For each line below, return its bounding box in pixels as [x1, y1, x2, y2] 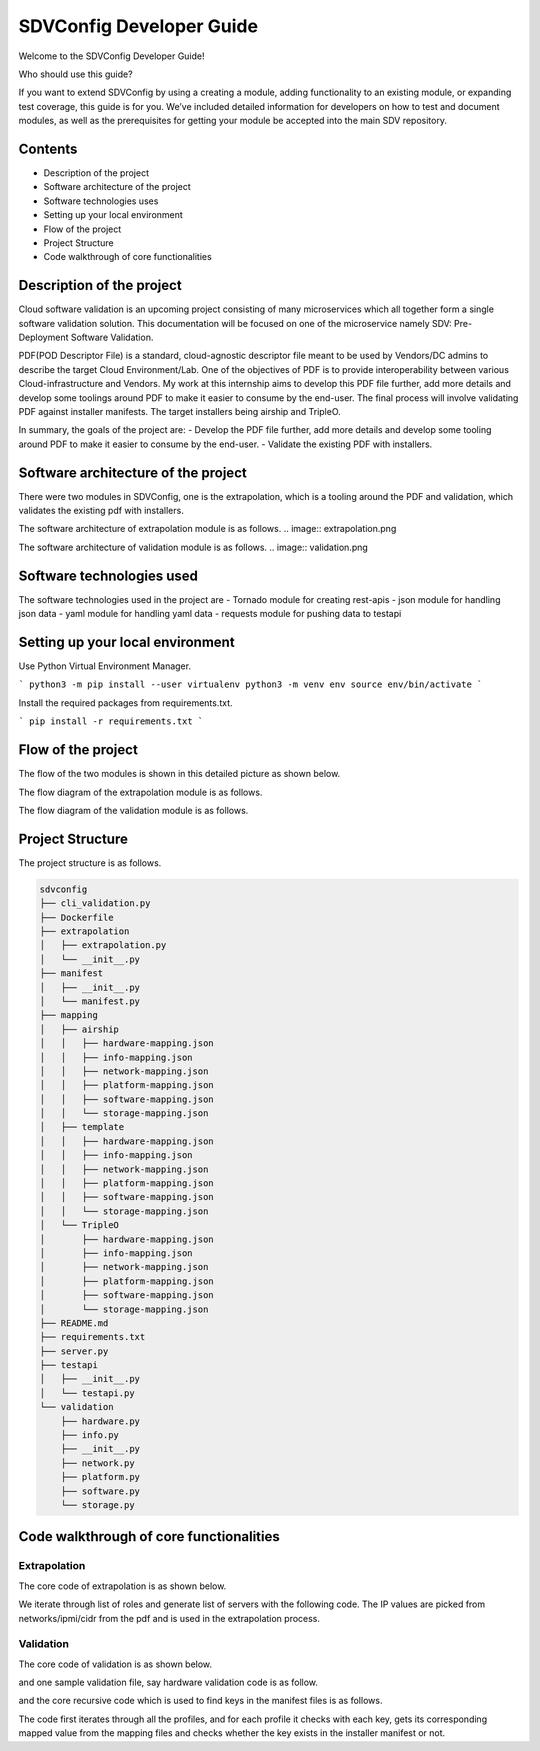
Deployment [18, 331, 69, 344]
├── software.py [60, 1485, 140, 1497]
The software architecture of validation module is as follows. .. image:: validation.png [18, 541, 369, 553]
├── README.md [39, 1317, 109, 1329]
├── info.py [60, 1430, 120, 1441]
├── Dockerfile [39, 911, 114, 923]
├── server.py [39, 1345, 109, 1357]
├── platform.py [60, 1471, 140, 1483]
